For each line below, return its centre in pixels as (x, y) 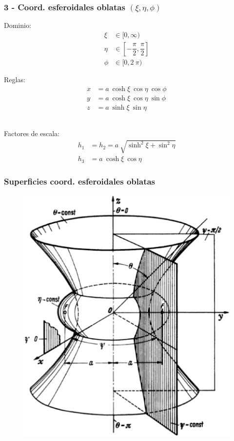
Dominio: (18, 25)
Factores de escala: (32, 133)
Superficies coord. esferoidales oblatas (80, 181)
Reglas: (15, 79)
